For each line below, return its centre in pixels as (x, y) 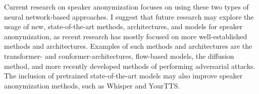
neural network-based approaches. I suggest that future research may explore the (129, 16)
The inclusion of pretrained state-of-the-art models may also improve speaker (123, 76)
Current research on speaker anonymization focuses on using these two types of (126, 7)
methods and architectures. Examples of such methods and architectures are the (128, 46)
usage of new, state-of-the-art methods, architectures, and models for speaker (123, 26)
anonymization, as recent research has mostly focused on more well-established (126, 36)
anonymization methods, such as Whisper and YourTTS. (92, 85)
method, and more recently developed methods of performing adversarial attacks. (130, 66)
